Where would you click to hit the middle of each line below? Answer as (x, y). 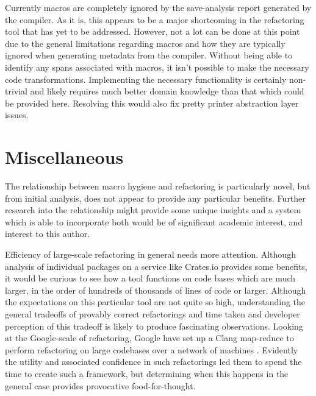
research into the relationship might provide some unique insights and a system (153, 210)
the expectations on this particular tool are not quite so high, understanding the (155, 302)
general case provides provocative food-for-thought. (100, 385)
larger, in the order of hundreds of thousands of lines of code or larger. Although (156, 290)
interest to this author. (48, 234)
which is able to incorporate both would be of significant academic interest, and (154, 221)
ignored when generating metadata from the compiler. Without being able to (149, 55)
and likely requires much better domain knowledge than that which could (167, 91)
